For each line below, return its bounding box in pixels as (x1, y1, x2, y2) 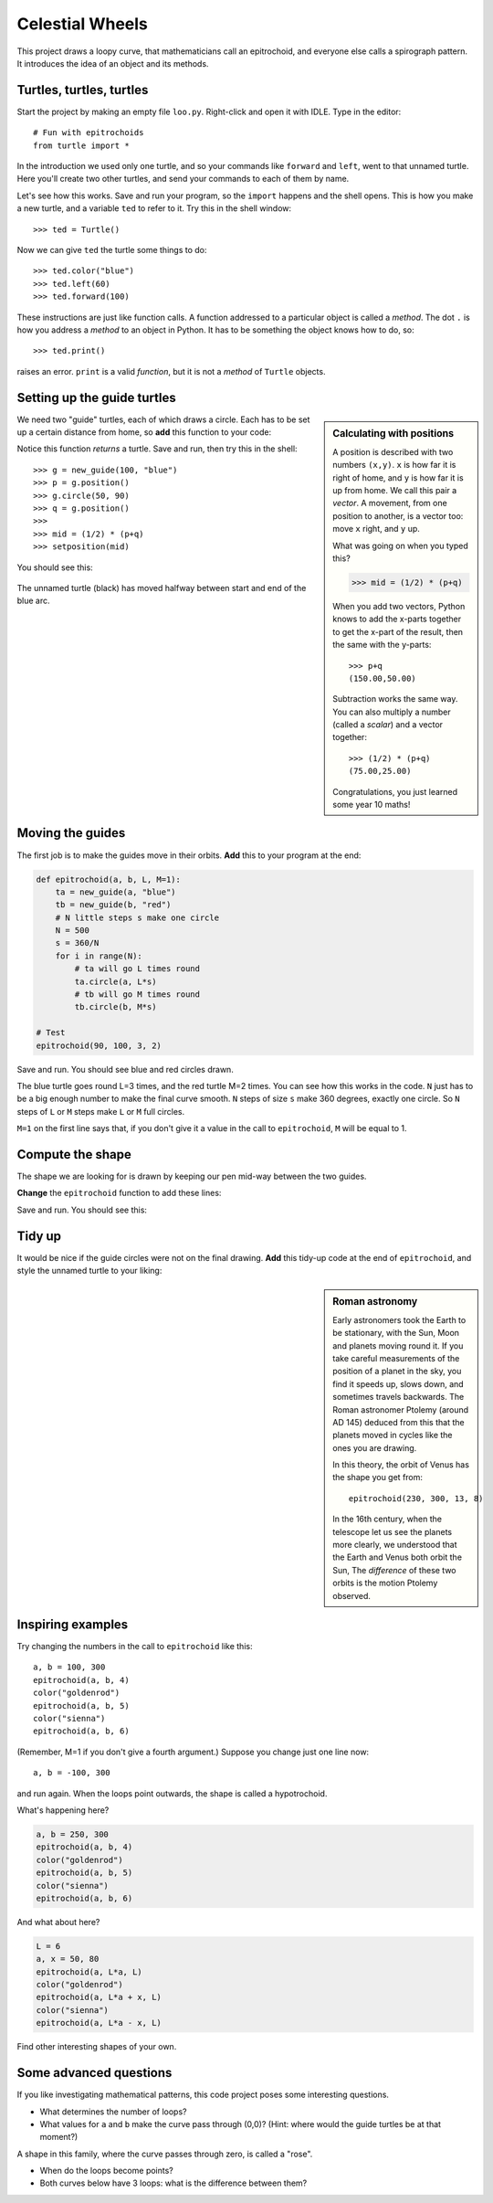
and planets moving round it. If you (332, 1340, 464, 1351)
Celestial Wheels (16, 14, 148, 34)
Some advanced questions (16, 2065, 173, 2081)
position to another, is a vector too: (332, 510, 464, 521)
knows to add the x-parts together (332, 613, 462, 625)
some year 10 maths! (332, 800, 411, 810)
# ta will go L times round (74, 964, 201, 974)
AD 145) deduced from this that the (332, 1416, 465, 1427)
